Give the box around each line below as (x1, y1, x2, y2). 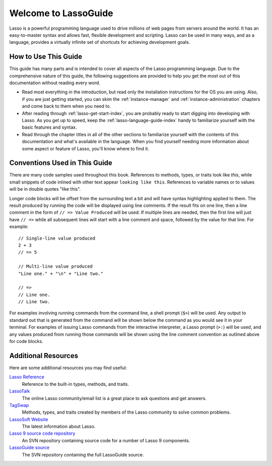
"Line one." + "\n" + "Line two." (18, 270, 103, 276)
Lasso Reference (9, 374, 45, 380)
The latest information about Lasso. (22, 424, 96, 430)
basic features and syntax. (22, 124, 77, 131)
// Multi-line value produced (18, 264, 93, 269)
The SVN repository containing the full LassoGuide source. (22, 451, 144, 457)
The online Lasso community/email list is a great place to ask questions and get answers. (22, 395, 207, 401)
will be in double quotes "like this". (9, 186, 81, 192)
